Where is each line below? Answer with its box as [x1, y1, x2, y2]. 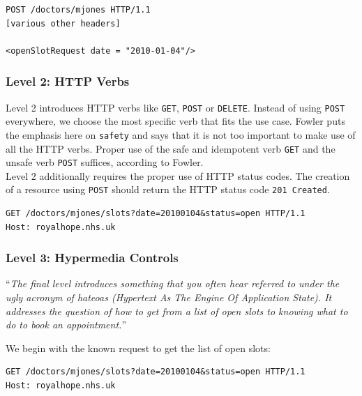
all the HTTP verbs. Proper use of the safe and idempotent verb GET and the [6, 141, 335, 155]
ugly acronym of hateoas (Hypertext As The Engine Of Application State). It [6, 290, 332, 305]
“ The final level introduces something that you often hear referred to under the [6, 276, 340, 291]
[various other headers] [6, 18, 121, 29]
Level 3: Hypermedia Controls [6, 249, 179, 266]
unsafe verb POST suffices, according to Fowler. [6, 155, 204, 169]
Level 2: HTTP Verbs [6, 73, 130, 90]
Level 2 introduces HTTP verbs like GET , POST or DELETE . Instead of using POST [6, 100, 345, 114]
